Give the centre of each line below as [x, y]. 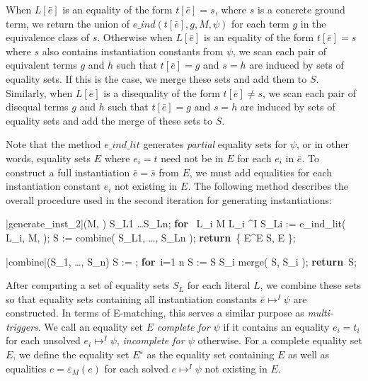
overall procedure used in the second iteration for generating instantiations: [169, 199]
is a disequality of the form [162, 92]
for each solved [136, 368]
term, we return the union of [68, 23]
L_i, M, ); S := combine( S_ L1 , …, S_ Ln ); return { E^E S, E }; [151, 237]
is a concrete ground [301, 9]
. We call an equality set [91, 326]
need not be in [192, 158]
